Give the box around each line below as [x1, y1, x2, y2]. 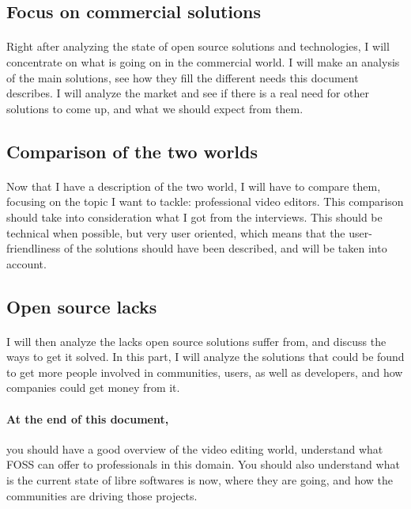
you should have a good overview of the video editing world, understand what [6, 440, 383, 457]
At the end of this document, [6, 410, 169, 427]
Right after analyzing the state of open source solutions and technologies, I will [6, 38, 390, 55]
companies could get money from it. [6, 379, 180, 396]
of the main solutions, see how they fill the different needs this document [6, 69, 359, 85]
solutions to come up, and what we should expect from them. [6, 100, 304, 116]
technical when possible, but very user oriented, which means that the [6, 224, 345, 241]
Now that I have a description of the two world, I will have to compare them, [6, 177, 381, 194]
